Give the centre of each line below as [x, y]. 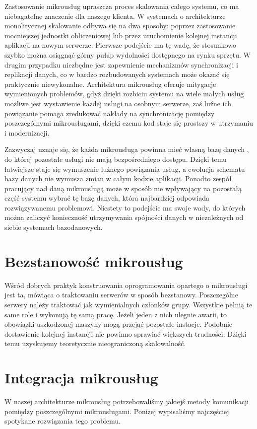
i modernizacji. [27, 132]
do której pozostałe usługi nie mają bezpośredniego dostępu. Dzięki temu [116, 159]
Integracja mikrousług [81, 378]
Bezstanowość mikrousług [94, 261]
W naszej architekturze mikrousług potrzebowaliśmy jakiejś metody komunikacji [127, 401]
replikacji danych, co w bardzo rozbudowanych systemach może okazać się [117, 74]
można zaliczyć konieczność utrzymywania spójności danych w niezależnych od [124, 217]
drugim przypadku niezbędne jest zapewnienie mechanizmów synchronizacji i [121, 64]
